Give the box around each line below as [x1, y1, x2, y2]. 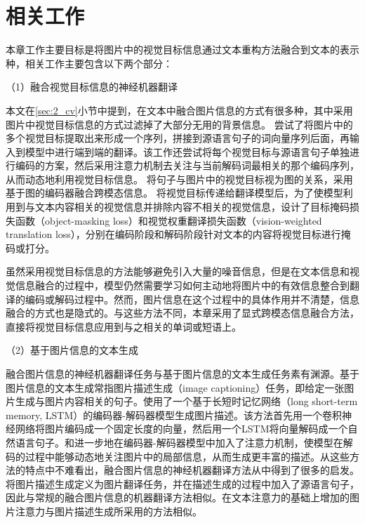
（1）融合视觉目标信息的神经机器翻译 [6, 79, 178, 94]
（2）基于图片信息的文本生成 [6, 343, 138, 357]
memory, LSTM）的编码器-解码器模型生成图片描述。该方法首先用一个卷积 [6, 407, 342, 422]
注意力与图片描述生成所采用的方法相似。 [15, 503, 202, 518]
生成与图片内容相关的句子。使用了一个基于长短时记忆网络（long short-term [15, 394, 358, 409]
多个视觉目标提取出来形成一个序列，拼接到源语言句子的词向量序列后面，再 [6, 131, 350, 145]
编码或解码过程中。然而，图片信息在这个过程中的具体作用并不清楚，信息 [25, 291, 359, 306]
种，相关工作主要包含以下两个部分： [6, 55, 173, 70]
